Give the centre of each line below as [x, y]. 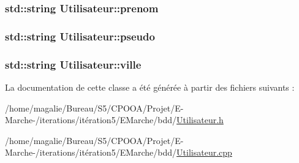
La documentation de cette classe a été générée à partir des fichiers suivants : [150, 87]
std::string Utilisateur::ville [73, 64]
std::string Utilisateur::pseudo [80, 36]
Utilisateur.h [200, 120]
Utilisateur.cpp [204, 152]
